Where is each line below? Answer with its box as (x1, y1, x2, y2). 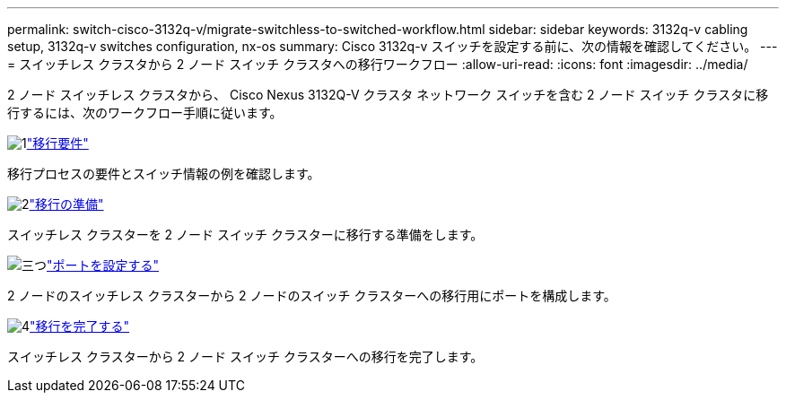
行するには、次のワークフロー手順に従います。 (7, 105, 283, 120)
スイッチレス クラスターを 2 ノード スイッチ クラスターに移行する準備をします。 (7, 227, 484, 242)
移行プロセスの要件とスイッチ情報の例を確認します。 (7, 166, 320, 181)
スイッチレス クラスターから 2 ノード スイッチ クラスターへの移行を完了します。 (7, 349, 484, 364)
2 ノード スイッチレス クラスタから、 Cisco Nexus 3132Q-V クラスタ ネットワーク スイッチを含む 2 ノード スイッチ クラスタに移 (7, 87, 769, 102)
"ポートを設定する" (47, 257, 160, 273)
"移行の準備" (29, 196, 104, 212)
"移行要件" (26, 135, 89, 151)
